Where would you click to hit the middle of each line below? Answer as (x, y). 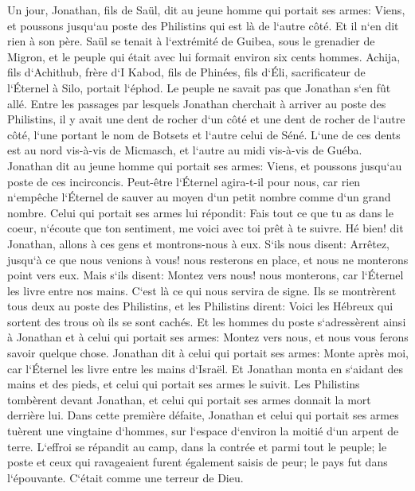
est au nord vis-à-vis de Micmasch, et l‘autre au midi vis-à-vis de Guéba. (185, 150)
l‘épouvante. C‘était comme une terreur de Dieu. (125, 477)
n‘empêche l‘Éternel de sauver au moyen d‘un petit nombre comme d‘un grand (199, 197)
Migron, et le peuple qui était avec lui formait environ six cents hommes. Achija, (204, 56)
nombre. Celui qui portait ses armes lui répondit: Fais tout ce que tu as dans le (200, 212)
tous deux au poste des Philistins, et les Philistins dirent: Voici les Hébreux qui (200, 306)
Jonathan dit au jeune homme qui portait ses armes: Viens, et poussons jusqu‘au (205, 165)
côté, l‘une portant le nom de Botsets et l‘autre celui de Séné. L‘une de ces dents (204, 134)
